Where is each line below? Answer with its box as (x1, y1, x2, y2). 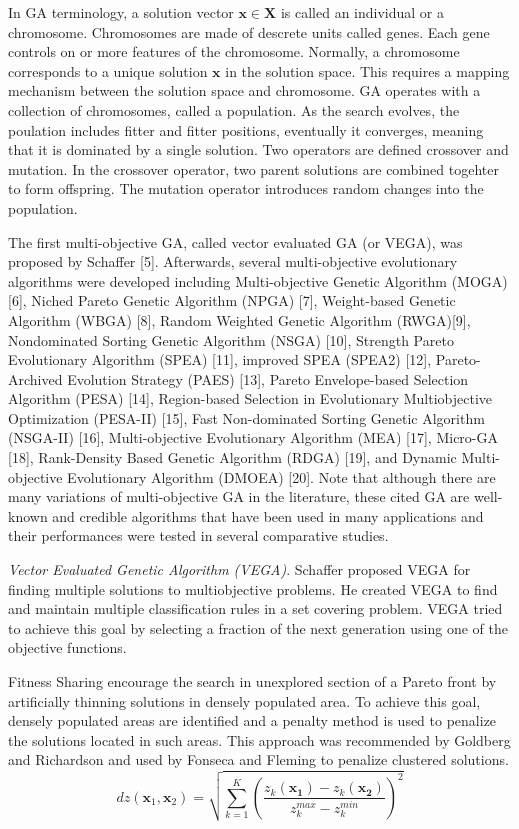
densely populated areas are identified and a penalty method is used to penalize (8, 710, 497, 731)
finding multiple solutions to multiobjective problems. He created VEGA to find (8, 578, 498, 599)
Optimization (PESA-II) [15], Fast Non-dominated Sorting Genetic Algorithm (8, 407, 485, 428)
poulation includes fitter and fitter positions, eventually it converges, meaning (8, 119, 484, 140)
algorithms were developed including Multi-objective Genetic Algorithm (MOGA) (8, 270, 508, 291)
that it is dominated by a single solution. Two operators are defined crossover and (8, 139, 509, 160)
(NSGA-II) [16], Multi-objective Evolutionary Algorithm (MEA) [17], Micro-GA (8, 427, 498, 448)
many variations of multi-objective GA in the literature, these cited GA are (8, 486, 470, 507)
